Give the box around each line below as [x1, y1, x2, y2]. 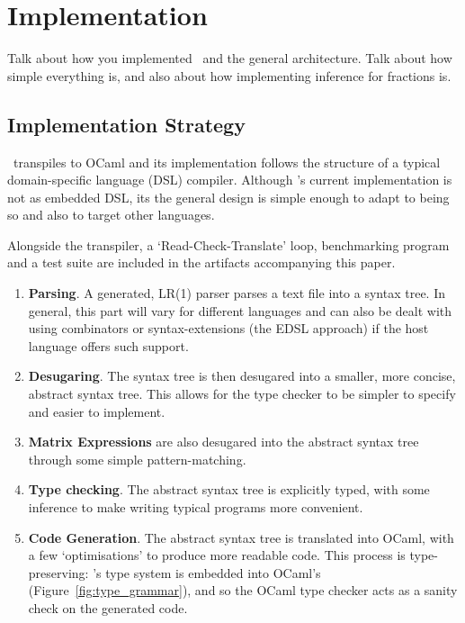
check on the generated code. [28, 598, 188, 617]
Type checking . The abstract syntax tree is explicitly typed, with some [28, 480, 430, 499]
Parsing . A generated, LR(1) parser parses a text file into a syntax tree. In [28, 284, 445, 302]
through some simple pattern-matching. [28, 449, 246, 468]
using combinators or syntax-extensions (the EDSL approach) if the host [28, 319, 429, 338]
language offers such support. [28, 336, 189, 355]
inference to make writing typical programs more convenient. [28, 498, 363, 517]
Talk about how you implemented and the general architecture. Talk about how [7, 49, 452, 68]
